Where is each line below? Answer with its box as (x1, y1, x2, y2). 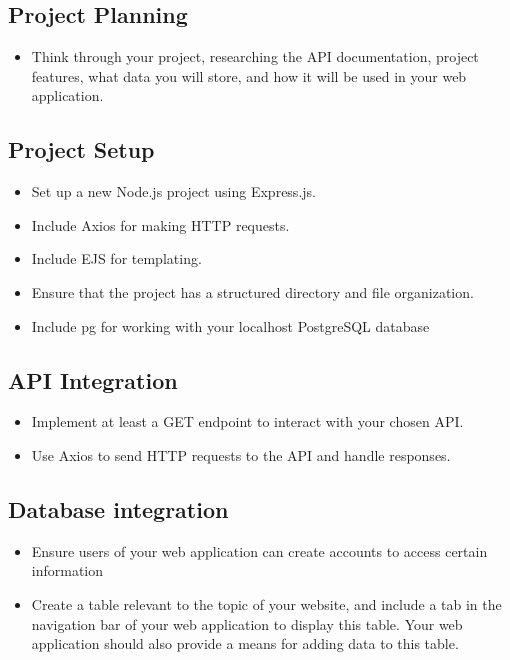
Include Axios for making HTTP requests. (31, 214, 290, 235)
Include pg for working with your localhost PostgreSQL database (31, 315, 430, 336)
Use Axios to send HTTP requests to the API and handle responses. (31, 444, 451, 465)
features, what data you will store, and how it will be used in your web (31, 65, 467, 86)
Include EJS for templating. (31, 248, 202, 269)
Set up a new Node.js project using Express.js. (31, 181, 316, 202)
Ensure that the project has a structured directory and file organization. (31, 281, 474, 302)
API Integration (8, 364, 178, 395)
